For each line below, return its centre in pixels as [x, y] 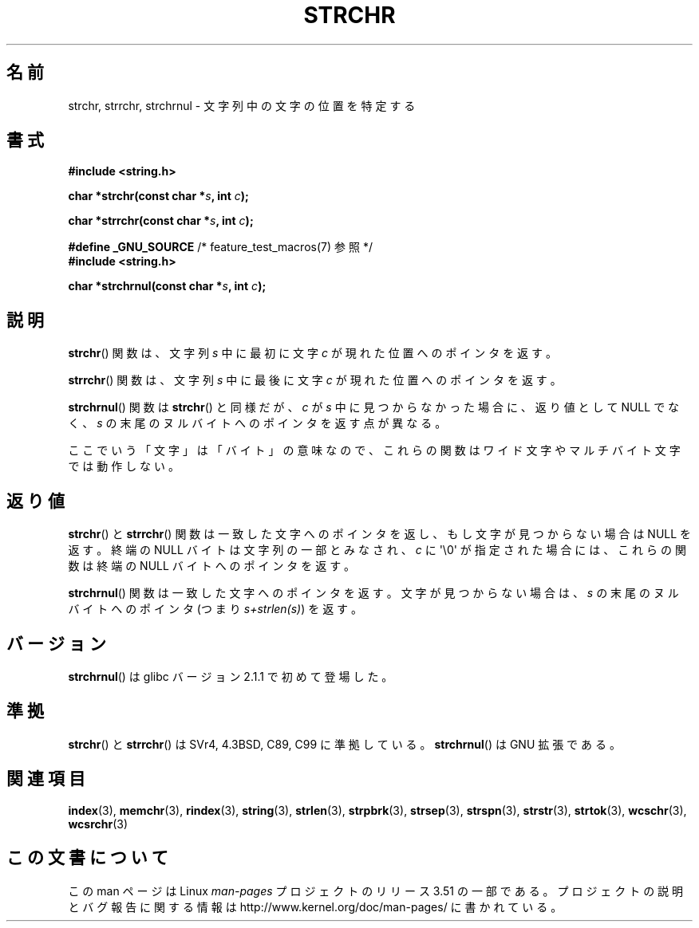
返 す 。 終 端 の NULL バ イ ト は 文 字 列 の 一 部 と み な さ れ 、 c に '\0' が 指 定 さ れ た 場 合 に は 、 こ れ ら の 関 [377, 550]
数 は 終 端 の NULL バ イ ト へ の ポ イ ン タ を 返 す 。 [212, 566]
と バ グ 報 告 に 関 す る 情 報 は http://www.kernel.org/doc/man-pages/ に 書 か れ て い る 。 [315, 906]
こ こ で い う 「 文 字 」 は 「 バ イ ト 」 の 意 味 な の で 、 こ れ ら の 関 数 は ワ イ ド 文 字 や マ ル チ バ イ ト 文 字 [374, 450]
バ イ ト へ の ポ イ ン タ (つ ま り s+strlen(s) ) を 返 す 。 [215, 609]
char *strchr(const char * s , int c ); [158, 196]
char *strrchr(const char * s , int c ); [161, 221]
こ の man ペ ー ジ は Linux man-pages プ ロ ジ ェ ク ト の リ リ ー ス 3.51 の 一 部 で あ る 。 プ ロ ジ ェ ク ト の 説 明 [376, 891]
